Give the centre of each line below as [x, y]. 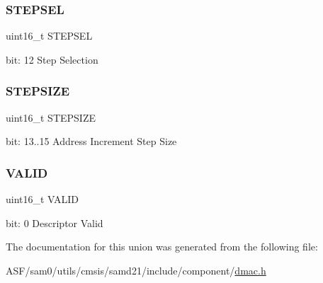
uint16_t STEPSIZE [51, 117]
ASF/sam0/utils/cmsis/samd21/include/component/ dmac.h [136, 270]
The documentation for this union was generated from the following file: [162, 247]
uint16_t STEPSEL [49, 36]
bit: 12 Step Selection [52, 59]
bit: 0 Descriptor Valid [55, 223]
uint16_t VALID [42, 199]
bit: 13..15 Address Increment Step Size [91, 141]
